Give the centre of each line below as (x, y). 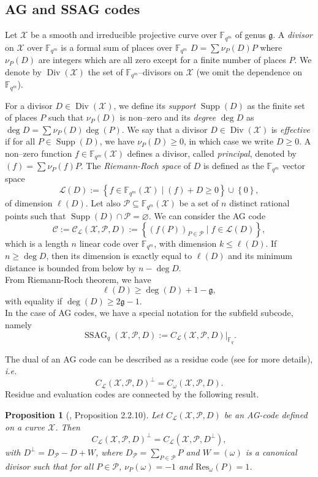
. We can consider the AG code (207, 215)
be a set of (199, 203)
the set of (105, 71)
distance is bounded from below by (70, 267)
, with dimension (185, 243)
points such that (36, 215)
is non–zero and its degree (168, 117)
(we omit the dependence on (249, 71)
